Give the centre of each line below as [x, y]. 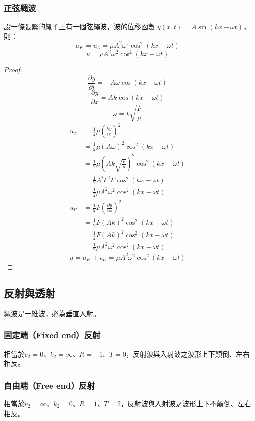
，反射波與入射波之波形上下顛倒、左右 [188, 353]
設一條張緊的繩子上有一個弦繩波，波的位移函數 [79, 26]
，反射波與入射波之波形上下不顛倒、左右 [186, 403]
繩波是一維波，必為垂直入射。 [52, 313]
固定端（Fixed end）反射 [52, 335]
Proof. [13, 70]
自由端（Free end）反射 [50, 385]
